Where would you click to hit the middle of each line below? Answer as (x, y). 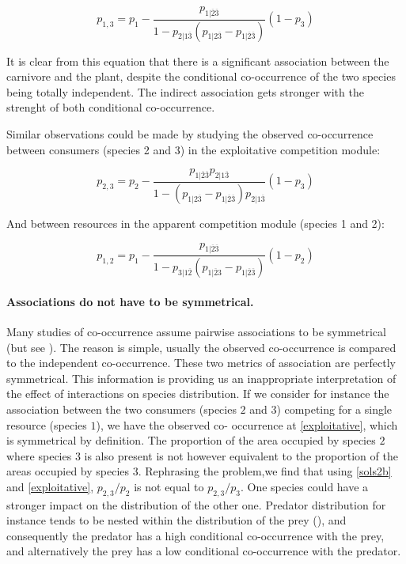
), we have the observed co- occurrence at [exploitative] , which (247, 424)
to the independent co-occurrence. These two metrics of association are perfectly (201, 363)
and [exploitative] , (50, 486)
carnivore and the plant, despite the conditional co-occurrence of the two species (201, 76)
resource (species (47, 424)
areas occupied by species (68, 471)
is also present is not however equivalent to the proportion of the (241, 455)
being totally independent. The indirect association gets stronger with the (185, 91)
